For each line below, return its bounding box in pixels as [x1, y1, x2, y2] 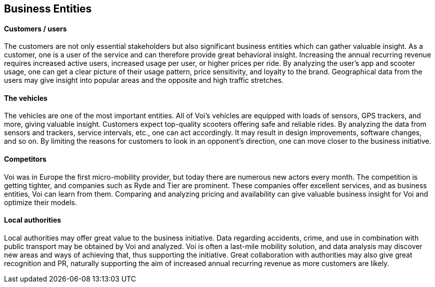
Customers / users [4, 24, 67, 33]
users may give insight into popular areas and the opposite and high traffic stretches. [4, 76, 284, 85]
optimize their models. [4, 198, 77, 207]
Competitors [4, 155, 46, 164]
